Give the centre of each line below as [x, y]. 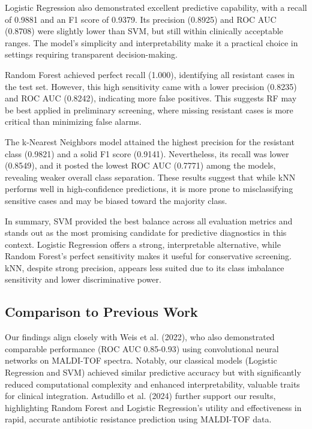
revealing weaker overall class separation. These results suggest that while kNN [150, 177]
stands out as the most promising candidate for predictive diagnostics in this [146, 232]
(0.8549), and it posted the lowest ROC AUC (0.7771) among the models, [140, 165]
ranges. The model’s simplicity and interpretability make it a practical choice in [151, 42]
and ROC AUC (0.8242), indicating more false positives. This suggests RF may [151, 98]
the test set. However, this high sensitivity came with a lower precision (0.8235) [151, 86]
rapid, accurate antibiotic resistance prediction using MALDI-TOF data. [138, 419]
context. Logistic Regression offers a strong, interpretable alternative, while [143, 244]
